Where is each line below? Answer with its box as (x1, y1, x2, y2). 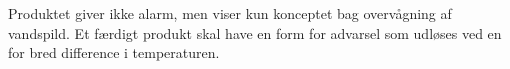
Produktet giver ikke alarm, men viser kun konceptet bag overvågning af (8, 3, 452, 23)
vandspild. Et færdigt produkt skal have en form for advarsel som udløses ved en (8, 22, 502, 43)
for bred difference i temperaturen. (8, 42, 220, 63)
